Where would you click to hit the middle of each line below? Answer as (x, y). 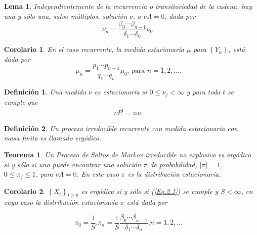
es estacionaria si (121, 92)
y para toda (203, 92)
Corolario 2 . (25, 191)
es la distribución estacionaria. (174, 174)
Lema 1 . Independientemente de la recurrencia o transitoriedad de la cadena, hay (128, 6)
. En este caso (98, 174)
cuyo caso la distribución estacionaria (61, 202)
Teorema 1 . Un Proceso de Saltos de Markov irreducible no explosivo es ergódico (128, 155)
